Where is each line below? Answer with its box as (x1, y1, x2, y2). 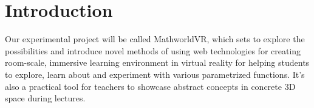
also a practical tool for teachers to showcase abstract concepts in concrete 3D (5, 80, 296, 92)
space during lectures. (5, 92, 86, 104)
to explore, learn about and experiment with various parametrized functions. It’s (5, 68, 305, 80)
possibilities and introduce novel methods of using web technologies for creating (5, 44, 301, 57)
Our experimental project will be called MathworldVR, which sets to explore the (5, 33, 305, 45)
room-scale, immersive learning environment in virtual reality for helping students (5, 56, 310, 69)
